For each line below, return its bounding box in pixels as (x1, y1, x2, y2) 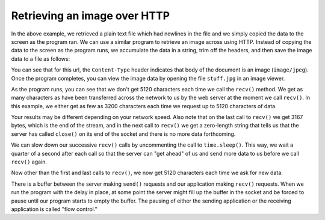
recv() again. (11, 158, 48, 165)
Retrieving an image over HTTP (11, 9, 170, 22)
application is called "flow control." (11, 205, 97, 213)
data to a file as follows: (11, 55, 70, 63)
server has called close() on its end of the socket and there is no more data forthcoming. (11, 130, 236, 138)
